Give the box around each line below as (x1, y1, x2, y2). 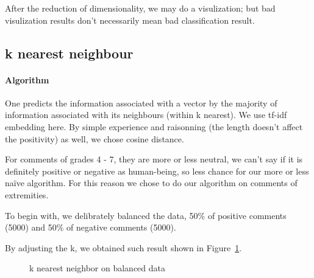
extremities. (5, 188, 49, 201)
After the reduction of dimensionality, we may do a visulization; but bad (5, 2, 276, 14)
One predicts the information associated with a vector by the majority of (5, 96, 277, 109)
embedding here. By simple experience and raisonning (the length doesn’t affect (5, 120, 303, 133)
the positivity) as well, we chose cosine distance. (5, 132, 184, 145)
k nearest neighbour (5, 43, 134, 62)
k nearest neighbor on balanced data (29, 262, 166, 274)
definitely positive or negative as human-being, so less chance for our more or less (5, 164, 309, 177)
